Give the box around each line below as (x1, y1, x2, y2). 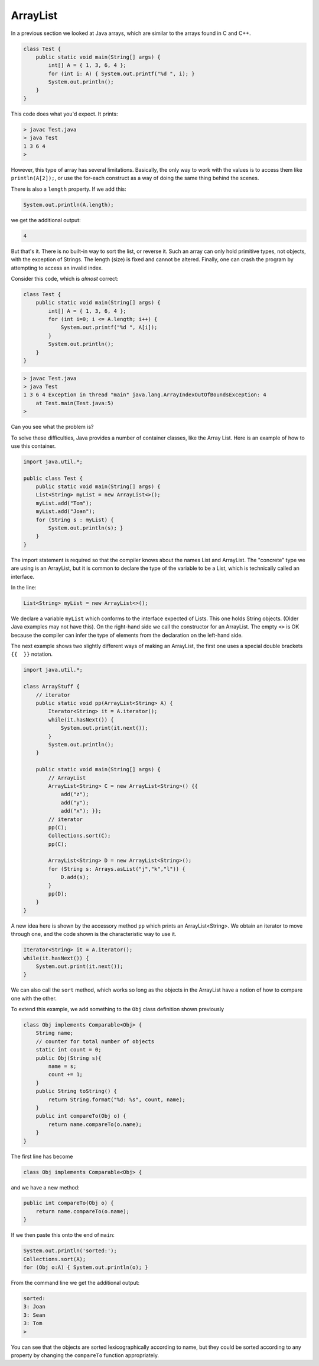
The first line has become (11, 1153, 73, 1160)
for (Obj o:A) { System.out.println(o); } (23, 1264, 148, 1271)
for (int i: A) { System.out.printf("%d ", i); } (48, 70, 195, 77)
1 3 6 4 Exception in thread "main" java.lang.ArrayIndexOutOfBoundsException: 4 (23, 392, 267, 398)
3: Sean (23, 1312, 45, 1318)
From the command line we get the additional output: (11, 1280, 140, 1286)
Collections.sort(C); (48, 832, 111, 839)
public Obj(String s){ (35, 1054, 102, 1062)
